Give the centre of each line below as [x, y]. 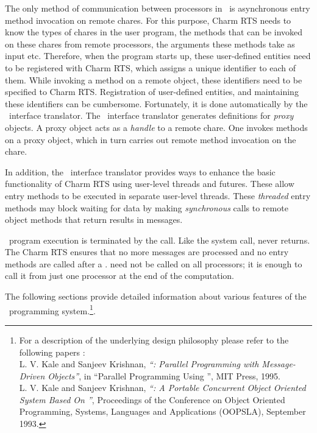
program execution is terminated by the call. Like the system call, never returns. [159, 240]
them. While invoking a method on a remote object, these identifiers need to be [154, 79]
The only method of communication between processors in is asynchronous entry [158, 8]
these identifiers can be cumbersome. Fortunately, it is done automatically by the [156, 103]
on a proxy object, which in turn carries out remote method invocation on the [151, 139]
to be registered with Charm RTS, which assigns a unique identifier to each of [151, 67]
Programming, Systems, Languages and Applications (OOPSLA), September [162, 411]
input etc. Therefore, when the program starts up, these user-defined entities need [158, 56]
